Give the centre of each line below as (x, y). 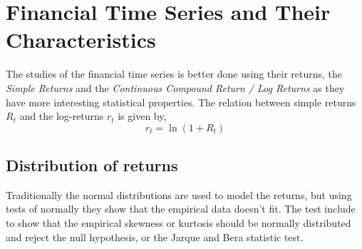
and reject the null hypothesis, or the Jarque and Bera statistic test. (155, 237)
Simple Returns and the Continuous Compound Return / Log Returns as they (175, 87)
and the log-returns (62, 116)
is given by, (142, 116)
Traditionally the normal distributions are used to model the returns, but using (179, 194)
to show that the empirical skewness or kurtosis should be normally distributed (179, 223)
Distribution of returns (92, 165)
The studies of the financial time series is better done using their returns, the (174, 74)
